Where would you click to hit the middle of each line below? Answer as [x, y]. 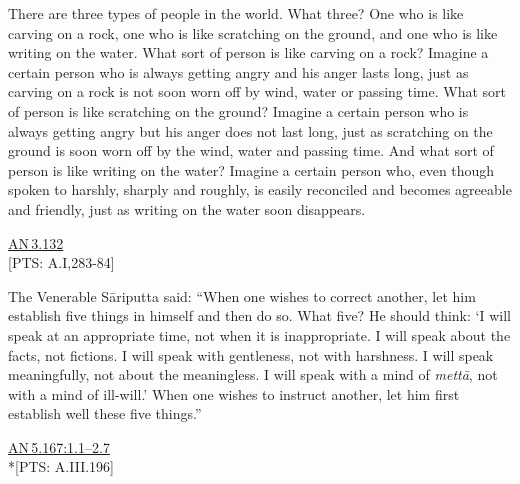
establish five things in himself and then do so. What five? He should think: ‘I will [259, 315]
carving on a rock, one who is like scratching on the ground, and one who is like [253, 32]
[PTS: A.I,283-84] [61, 262]
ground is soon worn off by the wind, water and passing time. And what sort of [251, 150]
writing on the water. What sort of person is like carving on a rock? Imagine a [248, 52]
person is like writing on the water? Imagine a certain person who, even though [251, 169]
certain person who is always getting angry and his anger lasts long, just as [238, 71]
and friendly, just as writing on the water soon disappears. [187, 208]
